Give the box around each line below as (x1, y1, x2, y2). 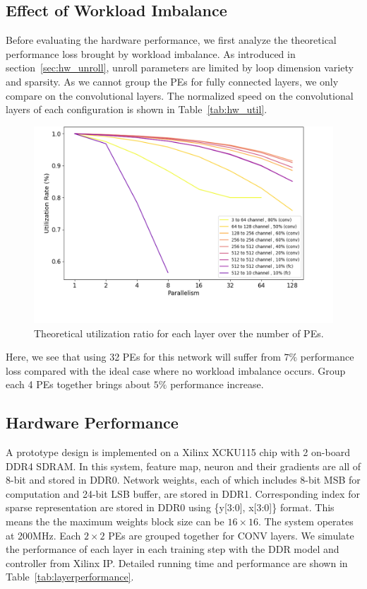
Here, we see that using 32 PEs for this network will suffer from (6, 349, 281, 364)
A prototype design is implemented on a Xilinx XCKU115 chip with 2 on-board (6, 445, 350, 460)
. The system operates (258, 514, 354, 529)
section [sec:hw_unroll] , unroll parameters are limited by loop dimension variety (6, 60, 354, 75)
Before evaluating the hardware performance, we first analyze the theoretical (6, 33, 337, 47)
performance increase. (170, 377, 264, 392)
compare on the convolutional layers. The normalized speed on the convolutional (6, 88, 354, 103)
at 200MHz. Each (6, 527, 81, 542)
